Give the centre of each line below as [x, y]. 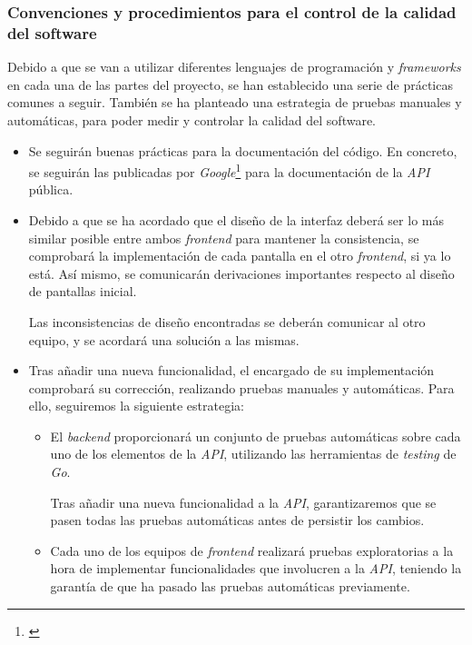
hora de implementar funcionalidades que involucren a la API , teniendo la [256, 568]
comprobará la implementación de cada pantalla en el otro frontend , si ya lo [240, 256]
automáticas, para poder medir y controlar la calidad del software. [192, 119]
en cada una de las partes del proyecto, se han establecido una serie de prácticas [230, 84]
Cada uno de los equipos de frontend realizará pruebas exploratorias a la [252, 550]
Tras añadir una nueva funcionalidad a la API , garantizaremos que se [243, 502]
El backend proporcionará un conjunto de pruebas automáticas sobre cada [256, 436]
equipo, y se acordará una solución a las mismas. [164, 339]
